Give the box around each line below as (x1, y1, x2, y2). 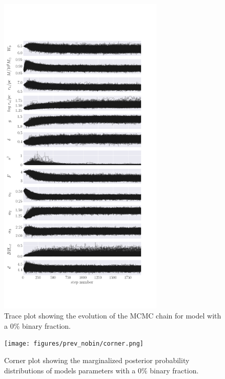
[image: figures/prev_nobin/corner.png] (4, 340, 144, 348)
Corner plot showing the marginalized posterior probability (4, 355, 190, 366)
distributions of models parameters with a (4, 365, 136, 375)
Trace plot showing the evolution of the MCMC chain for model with (4, 310, 221, 321)
